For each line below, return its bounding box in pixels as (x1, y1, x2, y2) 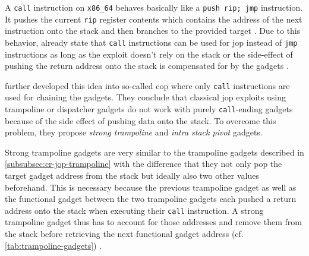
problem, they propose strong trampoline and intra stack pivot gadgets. (5, 126, 263, 138)
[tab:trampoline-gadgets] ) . (5, 239, 102, 251)
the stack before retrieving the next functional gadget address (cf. (5, 227, 244, 240)
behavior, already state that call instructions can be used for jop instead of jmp (5, 36, 298, 48)
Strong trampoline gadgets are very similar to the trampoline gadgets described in (5, 146, 304, 158)
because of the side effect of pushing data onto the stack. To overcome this (5, 114, 276, 127)
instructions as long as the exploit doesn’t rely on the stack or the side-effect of (5, 48, 293, 60)
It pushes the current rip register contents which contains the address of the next (5, 12, 302, 25)
